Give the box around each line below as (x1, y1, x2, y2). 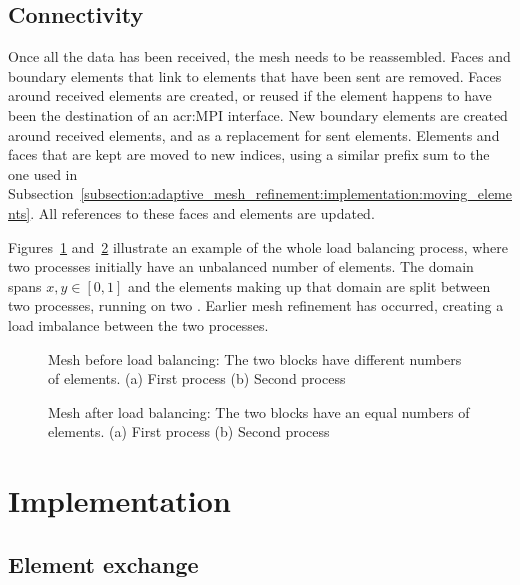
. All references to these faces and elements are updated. (30, 202, 375, 223)
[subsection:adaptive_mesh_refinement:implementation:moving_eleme (80, 183, 512, 204)
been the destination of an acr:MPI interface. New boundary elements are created (8, 104, 508, 125)
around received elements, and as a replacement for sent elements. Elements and (8, 124, 500, 145)
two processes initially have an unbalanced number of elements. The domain (8, 256, 474, 277)
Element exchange (8, 548, 199, 579)
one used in (8, 163, 78, 184)
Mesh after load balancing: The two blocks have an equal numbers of (48, 401, 470, 422)
